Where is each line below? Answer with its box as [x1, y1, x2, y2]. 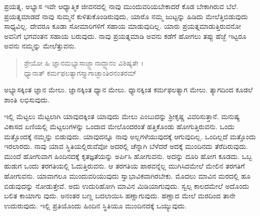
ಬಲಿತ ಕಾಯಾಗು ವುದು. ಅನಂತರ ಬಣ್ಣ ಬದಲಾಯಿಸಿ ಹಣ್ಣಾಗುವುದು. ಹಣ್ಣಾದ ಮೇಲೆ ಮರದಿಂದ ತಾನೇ [4, 190, 236, 201]
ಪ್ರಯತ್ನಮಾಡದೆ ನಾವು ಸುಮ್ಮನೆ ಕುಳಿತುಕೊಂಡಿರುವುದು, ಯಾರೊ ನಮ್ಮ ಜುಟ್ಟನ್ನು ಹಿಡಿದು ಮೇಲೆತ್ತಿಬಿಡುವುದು [4, 11, 248, 21]
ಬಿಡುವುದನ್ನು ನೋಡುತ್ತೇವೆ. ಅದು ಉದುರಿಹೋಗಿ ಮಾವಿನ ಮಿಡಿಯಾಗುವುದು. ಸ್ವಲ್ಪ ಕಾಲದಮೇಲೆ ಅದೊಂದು [4, 180, 249, 191]
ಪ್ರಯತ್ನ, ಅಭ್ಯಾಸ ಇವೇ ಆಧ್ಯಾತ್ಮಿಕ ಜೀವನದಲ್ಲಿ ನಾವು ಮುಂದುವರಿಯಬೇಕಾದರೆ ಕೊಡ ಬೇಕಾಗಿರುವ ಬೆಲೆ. [4, 1, 238, 11]
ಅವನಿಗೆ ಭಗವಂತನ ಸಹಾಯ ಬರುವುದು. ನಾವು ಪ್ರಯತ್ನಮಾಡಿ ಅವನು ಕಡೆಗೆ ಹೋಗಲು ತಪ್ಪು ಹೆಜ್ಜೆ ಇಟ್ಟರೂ [4, 30, 247, 41]
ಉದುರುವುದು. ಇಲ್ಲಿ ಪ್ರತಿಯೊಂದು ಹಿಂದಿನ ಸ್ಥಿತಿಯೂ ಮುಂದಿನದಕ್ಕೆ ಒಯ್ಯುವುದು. [4, 200, 187, 210]
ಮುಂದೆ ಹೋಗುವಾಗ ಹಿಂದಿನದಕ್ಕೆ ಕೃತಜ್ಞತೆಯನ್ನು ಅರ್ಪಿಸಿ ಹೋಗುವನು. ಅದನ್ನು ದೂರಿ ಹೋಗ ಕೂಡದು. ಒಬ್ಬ [4, 150, 252, 161]
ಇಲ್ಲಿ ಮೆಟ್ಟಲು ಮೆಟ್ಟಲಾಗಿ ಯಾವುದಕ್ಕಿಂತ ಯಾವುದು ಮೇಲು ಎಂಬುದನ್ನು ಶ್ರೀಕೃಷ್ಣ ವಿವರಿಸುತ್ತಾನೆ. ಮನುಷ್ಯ [4, 111, 240, 122]
